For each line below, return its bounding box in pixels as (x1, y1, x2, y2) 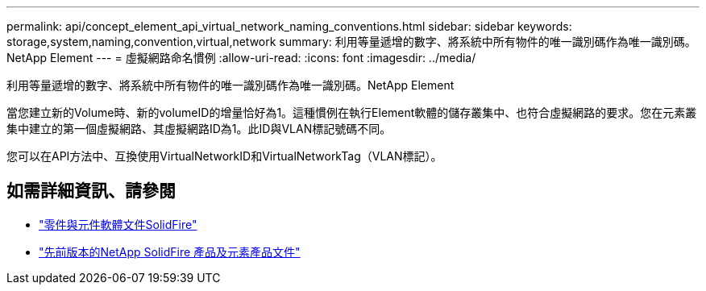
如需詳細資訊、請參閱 (6, 181, 176, 202)
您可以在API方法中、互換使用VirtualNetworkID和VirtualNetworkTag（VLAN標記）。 (6, 149, 442, 163)
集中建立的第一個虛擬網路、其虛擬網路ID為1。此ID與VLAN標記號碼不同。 (6, 122, 392, 135)
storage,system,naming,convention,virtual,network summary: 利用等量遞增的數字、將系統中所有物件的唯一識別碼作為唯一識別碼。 (6, 35, 696, 48)
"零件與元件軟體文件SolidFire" (39, 217, 197, 231)
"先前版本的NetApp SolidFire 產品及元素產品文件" (39, 244, 301, 259)
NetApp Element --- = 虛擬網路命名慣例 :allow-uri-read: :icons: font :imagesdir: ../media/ (6, 51, 476, 64)
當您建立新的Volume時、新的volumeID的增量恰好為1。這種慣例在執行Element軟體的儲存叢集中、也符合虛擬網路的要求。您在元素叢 (6, 106, 697, 119)
